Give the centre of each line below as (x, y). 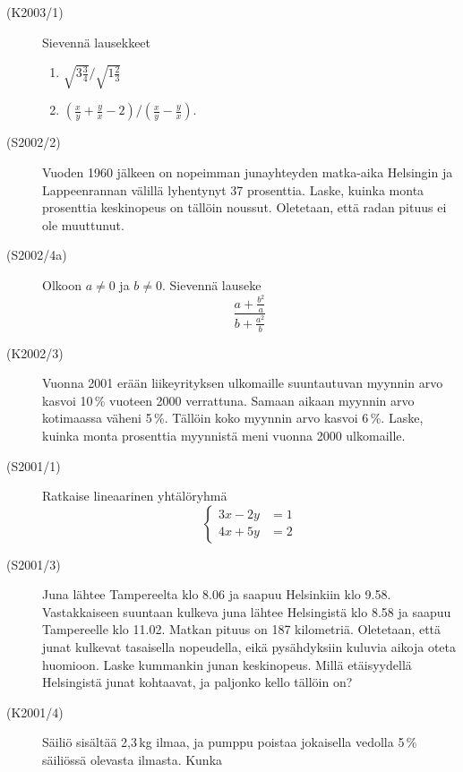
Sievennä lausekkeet (97, 42)
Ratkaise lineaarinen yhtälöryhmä (135, 496)
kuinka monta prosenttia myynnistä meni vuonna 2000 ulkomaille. (224, 435)
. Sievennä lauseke (211, 285)
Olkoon (62, 285)
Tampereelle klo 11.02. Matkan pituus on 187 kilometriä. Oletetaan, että (242, 629)
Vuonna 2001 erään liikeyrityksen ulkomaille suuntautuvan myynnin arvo (243, 383)
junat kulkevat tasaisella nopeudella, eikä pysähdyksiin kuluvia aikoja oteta (249, 647)
